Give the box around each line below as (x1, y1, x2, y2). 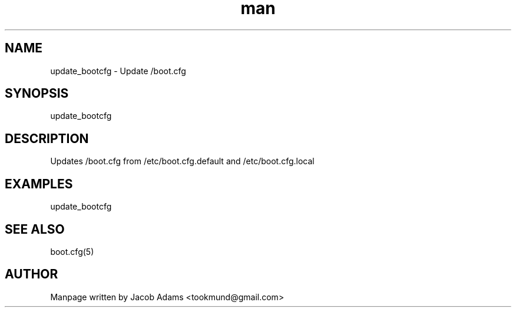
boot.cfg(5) (50, 246, 94, 257)
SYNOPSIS (5, 86, 69, 101)
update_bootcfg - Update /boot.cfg (50, 65, 186, 76)
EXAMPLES (5, 176, 73, 191)
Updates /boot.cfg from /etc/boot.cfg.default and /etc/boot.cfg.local (50, 156, 315, 167)
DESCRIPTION (5, 131, 89, 146)
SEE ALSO (5, 221, 65, 237)
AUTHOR (5, 267, 58, 282)
